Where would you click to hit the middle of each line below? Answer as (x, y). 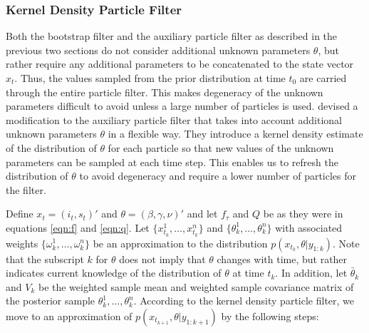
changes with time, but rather (282, 258)
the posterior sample (51, 301)
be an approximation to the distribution (180, 243)
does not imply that (162, 258)
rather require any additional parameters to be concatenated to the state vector (180, 64)
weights (22, 243)
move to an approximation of (69, 316)
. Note (346, 243)
